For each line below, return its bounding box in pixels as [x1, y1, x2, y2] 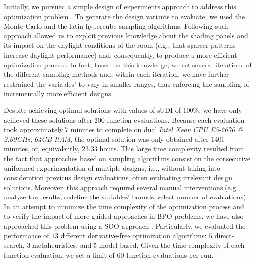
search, [4, 240, 25, 250]
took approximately [4, 124, 63, 134]
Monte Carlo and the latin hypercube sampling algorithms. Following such [4, 21, 228, 31]
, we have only [199, 104, 242, 115]
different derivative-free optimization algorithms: [60, 230, 207, 240]
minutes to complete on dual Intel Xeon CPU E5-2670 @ [70, 124, 243, 134]
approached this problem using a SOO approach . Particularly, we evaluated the [4, 221, 246, 231]
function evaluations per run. [126, 249, 214, 260]
